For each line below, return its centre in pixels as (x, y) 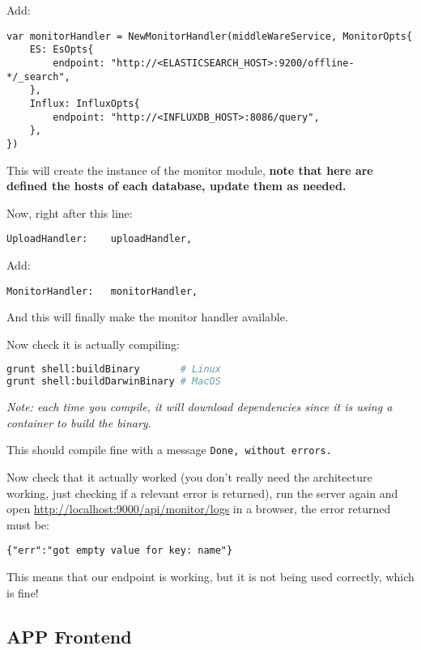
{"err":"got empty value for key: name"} (120, 551)
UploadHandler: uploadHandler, (100, 239)
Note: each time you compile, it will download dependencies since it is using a (200, 407)
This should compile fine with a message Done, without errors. (169, 450)
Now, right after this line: (70, 212)
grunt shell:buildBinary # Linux (114, 370)
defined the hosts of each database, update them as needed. (176, 186)
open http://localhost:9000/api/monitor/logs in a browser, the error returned (199, 509)
